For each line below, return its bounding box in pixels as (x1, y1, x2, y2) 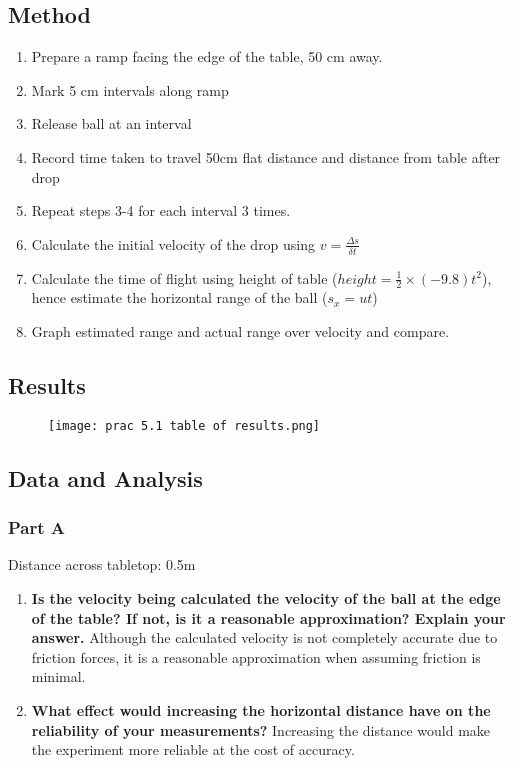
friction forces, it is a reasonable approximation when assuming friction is (31, 646, 481, 667)
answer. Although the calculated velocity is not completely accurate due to (31, 627, 498, 648)
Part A (8, 515, 66, 540)
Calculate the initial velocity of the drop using (31, 233, 316, 254)
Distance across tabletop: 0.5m (8, 554, 196, 575)
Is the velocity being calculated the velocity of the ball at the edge (31, 588, 501, 609)
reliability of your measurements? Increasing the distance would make (31, 719, 491, 740)
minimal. (31, 666, 86, 687)
